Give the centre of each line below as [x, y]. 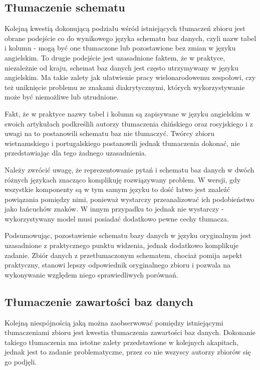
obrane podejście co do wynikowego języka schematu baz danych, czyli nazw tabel [131, 38]
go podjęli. [21, 362]
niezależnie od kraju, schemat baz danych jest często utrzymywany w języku [121, 67]
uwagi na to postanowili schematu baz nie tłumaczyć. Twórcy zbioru [110, 133]
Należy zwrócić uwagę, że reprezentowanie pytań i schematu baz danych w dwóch [129, 169]
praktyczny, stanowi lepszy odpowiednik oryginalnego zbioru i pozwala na [118, 265]
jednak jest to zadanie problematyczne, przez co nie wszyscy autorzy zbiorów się [128, 352]
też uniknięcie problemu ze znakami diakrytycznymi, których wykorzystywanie [125, 87]
